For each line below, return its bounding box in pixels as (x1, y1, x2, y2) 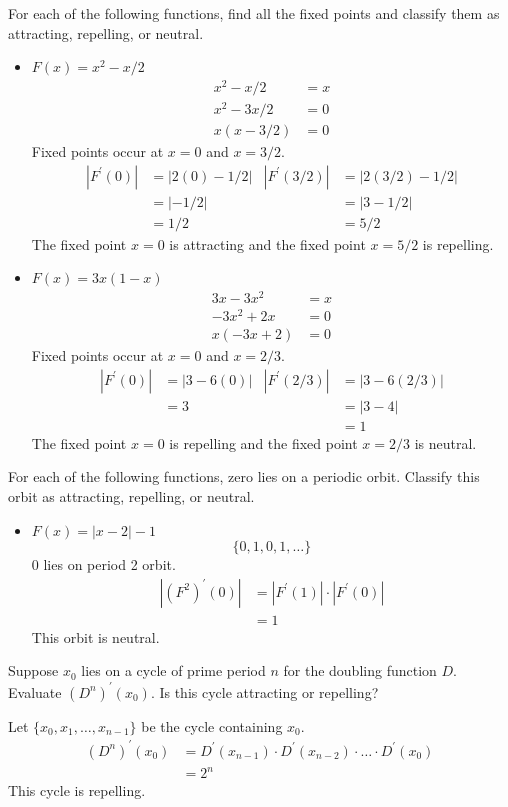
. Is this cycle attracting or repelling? (150, 681, 379, 702)
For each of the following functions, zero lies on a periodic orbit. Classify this (8, 466, 480, 487)
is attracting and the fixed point (169, 233, 366, 254)
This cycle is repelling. (8, 780, 146, 801)
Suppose (8, 660, 59, 681)
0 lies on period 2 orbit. (31, 554, 176, 575)
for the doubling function (283, 660, 437, 681)
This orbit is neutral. (31, 626, 160, 647)
